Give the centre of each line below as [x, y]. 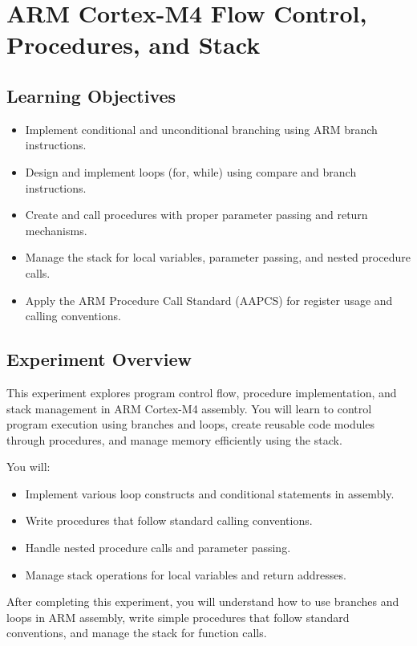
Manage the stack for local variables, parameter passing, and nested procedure [218, 257]
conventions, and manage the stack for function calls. [137, 633]
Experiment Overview [99, 359]
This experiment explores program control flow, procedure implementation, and [202, 392]
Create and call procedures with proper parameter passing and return [196, 215]
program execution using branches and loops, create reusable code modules [191, 424]
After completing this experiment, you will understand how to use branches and [203, 601]
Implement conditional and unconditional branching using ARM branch [201, 129]
